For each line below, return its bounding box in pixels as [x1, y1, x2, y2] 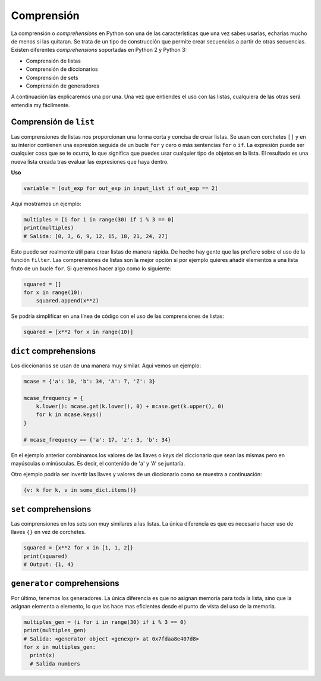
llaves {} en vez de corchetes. [11, 529, 86, 536]
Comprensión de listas [26, 57, 81, 64]
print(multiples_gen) [23, 627, 87, 634]
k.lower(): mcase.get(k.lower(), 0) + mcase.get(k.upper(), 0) [36, 403, 225, 410]
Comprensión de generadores [26, 82, 99, 89]
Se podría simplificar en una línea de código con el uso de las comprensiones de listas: [11, 313, 224, 320]
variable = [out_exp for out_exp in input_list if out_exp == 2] [23, 185, 218, 192]
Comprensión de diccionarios [26, 65, 98, 73]
